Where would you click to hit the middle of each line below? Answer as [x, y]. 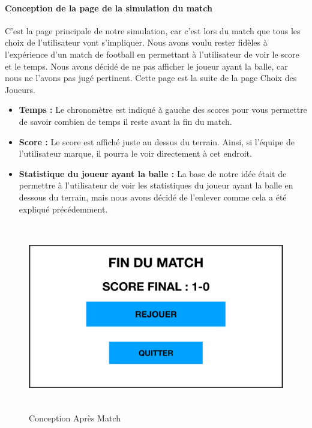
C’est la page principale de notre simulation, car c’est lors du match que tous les [153, 30]
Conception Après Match [75, 417]
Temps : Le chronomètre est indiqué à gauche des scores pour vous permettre [163, 110]
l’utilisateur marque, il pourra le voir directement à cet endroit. [135, 153]
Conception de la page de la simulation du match [109, 8]
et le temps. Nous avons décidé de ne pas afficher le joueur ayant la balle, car [146, 66]
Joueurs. [20, 89]
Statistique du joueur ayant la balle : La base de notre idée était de [153, 173]
